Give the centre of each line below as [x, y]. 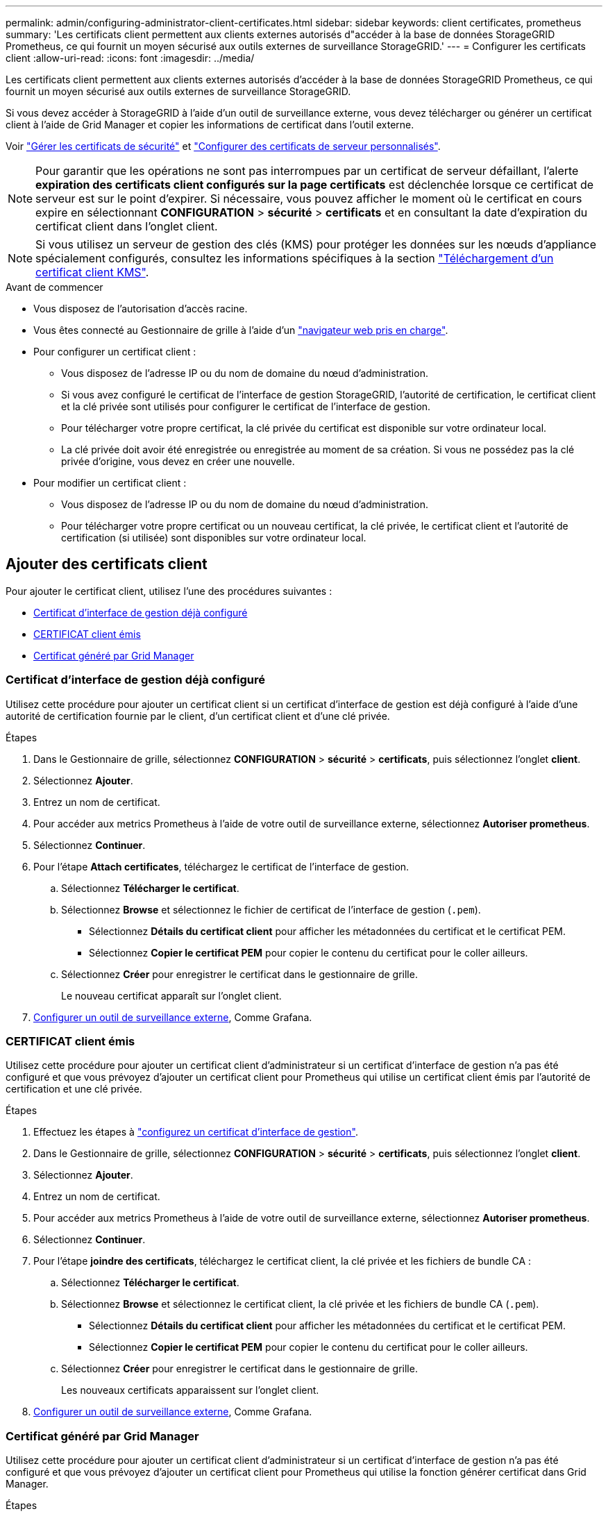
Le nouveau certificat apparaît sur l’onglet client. [171, 995]
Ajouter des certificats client [107, 564]
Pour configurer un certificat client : [115, 352]
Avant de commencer [54, 287]
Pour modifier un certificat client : [110, 483]
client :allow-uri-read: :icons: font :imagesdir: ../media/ [130, 58]
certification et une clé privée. [74, 1089]
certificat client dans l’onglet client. [127, 226]
